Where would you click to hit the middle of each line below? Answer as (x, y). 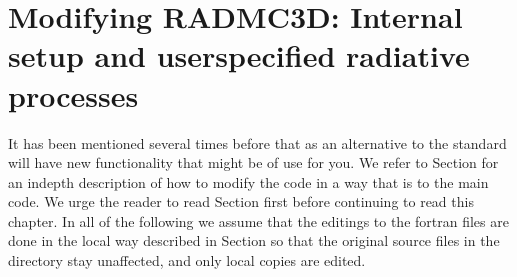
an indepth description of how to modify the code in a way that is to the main (248, 181)
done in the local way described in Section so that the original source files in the (254, 240)
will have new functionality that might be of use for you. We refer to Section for (253, 162)
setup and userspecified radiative (239, 55)
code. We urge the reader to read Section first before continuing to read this (241, 201)
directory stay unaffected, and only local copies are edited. (187, 260)
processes (73, 94)
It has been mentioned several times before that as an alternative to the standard (257, 142)
